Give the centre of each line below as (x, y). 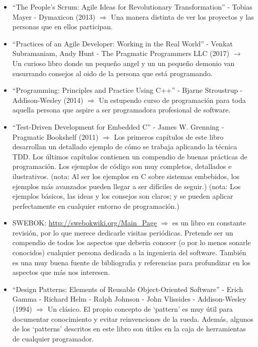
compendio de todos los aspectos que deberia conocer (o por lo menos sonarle (132, 242)
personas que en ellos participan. (63, 26)
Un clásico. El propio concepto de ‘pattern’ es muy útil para (140, 309)
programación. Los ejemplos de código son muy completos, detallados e (122, 166)
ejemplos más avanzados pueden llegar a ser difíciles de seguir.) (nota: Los (126, 186)
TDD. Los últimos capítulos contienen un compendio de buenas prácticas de (130, 156)
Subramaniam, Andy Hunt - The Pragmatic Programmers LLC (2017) (121, 53)
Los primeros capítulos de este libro (169, 136)
